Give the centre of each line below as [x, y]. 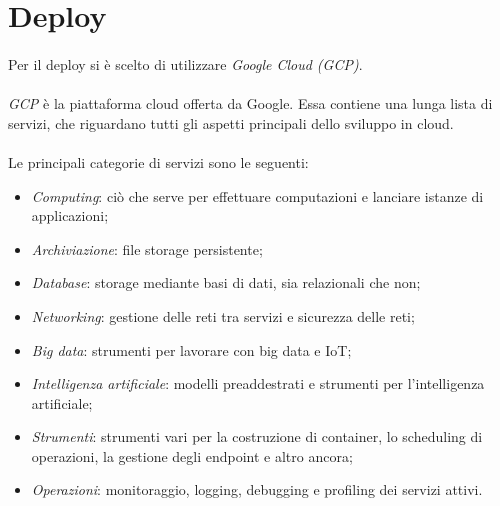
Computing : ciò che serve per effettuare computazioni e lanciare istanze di [257, 195]
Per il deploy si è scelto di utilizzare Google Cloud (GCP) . [185, 63]
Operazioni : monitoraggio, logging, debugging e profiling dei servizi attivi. [257, 489]
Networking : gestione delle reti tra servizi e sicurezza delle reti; [223, 315]
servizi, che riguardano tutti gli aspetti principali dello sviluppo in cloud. [231, 122]
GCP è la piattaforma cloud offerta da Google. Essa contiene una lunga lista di [250, 103]
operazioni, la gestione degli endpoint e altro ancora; [192, 455]
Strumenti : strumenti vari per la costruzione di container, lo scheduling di [257, 436]
